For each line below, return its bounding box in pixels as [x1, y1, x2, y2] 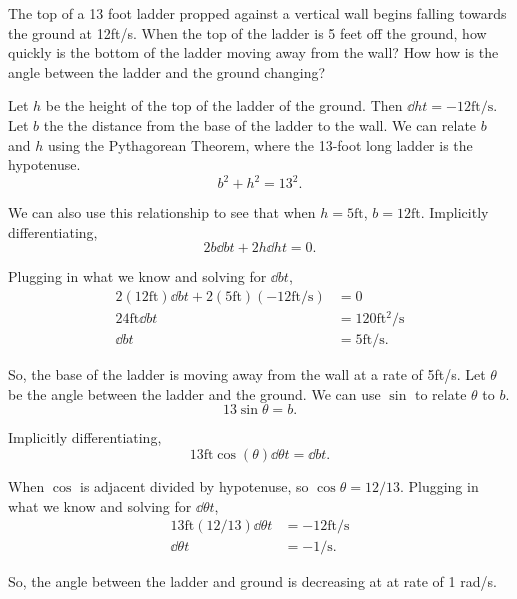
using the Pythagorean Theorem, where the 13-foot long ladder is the [47, 134, 473, 155]
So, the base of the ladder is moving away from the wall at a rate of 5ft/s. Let [8, 364, 486, 385]
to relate [414, 383, 467, 404]
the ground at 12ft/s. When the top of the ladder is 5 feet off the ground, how [8, 22, 487, 43]
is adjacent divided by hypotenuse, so [79, 475, 309, 496]
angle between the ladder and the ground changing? [8, 61, 326, 82]
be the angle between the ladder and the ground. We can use [8, 383, 381, 404]
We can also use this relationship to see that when [8, 202, 316, 223]
